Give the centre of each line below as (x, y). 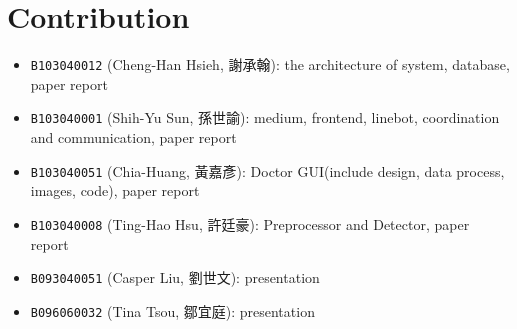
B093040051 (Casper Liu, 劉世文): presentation (175, 277)
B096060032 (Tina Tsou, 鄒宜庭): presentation (172, 310)
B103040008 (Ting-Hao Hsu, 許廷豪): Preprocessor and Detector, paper (250, 223)
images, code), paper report (115, 190)
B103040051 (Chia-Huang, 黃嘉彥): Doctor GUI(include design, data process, (267, 170)
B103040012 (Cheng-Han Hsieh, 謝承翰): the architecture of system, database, (270, 64)
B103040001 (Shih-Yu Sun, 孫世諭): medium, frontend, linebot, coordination (265, 117)
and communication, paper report (133, 137)
